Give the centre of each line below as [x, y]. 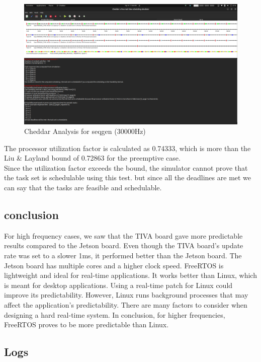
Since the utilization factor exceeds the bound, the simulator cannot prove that [126, 167]
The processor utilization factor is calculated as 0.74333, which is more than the [127, 148]
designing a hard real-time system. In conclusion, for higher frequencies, [115, 314]
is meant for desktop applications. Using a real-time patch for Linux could [118, 285]
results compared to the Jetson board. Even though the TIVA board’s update [124, 245]
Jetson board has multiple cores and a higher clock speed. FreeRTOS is [114, 265]
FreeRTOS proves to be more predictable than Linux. [86, 324]
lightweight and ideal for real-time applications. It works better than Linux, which [130, 275]
